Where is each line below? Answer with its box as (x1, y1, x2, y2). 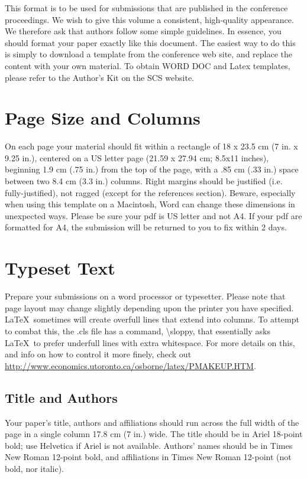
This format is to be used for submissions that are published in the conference (5, 2, 288, 14)
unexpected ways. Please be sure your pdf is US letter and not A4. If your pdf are (5, 209, 302, 221)
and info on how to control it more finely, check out (5, 348, 192, 360)
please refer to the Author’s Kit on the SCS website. (5, 71, 194, 83)
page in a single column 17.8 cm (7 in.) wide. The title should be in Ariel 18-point (5, 428, 303, 440)
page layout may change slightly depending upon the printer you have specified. (5, 301, 294, 314)
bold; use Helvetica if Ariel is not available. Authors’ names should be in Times (5, 439, 293, 451)
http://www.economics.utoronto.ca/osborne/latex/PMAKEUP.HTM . (5, 359, 256, 372)
